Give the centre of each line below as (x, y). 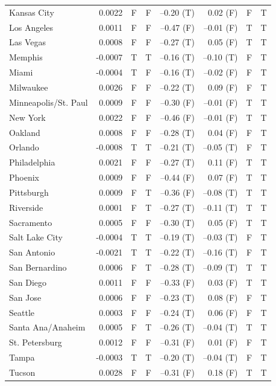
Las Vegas (27, 42)
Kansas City (32, 12)
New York (27, 117)
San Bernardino (38, 267)
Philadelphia (32, 162)
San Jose (25, 297)
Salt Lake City (36, 237)
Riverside (26, 207)
